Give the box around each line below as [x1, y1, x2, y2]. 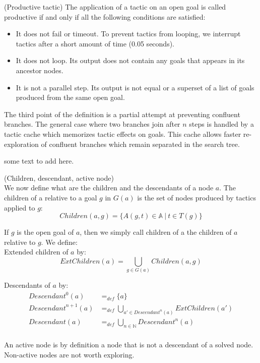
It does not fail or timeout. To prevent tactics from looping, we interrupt [16, 28, 241, 39]
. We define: [41, 236, 78, 247]
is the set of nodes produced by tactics [137, 192, 256, 202]
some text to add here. [4, 155, 74, 166]
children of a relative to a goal [4, 192, 97, 202]
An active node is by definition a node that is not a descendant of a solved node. [4, 339, 253, 350]
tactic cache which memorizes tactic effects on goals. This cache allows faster [4, 128, 241, 139]
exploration [4, 138, 39, 149]
